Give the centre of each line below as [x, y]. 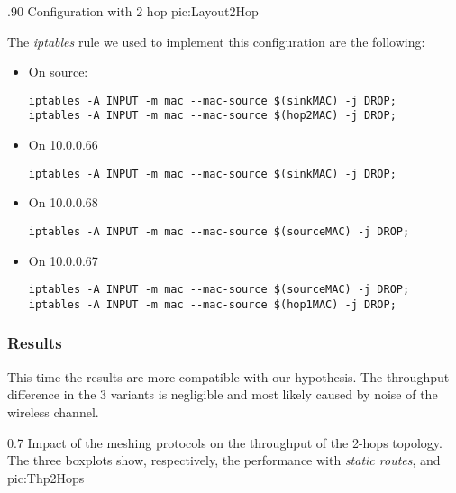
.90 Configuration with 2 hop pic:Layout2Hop [133, 11]
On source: [58, 72]
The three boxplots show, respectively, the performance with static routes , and [224, 460]
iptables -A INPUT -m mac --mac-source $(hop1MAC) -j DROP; [212, 304]
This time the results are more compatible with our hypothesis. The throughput [228, 376]
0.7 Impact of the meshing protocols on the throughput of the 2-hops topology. [225, 442]
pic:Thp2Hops [46, 477]
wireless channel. [53, 411]
